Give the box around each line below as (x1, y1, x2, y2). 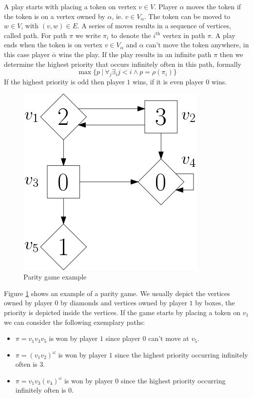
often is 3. (15, 359, 45, 369)
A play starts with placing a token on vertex (4, 1, 136, 11)
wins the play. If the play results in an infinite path (58, 49, 212, 59)
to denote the (111, 30, 151, 40)
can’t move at (148, 333, 189, 343)
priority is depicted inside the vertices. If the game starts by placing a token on (4, 307, 241, 317)
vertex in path (162, 30, 205, 40)
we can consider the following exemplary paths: (4, 317, 145, 327)
